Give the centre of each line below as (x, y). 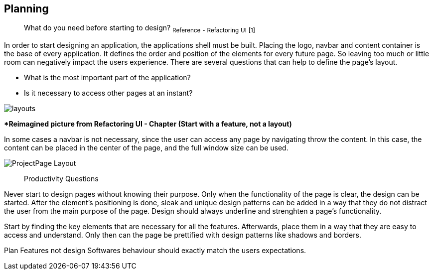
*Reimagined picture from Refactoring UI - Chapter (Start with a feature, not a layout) (148, 124)
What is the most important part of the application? (107, 78)
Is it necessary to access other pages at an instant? (108, 93)
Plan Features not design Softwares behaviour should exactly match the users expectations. (155, 251)
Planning (26, 9)
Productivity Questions (61, 179)
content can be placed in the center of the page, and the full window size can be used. (146, 148)
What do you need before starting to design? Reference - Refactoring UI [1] (140, 29)
